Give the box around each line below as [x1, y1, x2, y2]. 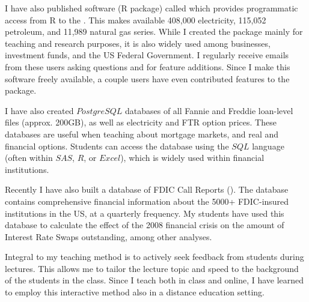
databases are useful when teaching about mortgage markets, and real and [5, 127, 279, 140]
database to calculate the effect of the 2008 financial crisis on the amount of [5, 219, 284, 231]
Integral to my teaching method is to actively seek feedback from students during [5, 250, 304, 263]
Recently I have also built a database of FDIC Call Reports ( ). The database [5, 183, 289, 196]
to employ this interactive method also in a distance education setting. [5, 286, 265, 298]
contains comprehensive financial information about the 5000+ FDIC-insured [5, 195, 289, 207]
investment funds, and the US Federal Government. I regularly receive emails [5, 49, 289, 61]
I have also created [5, 104, 74, 116]
